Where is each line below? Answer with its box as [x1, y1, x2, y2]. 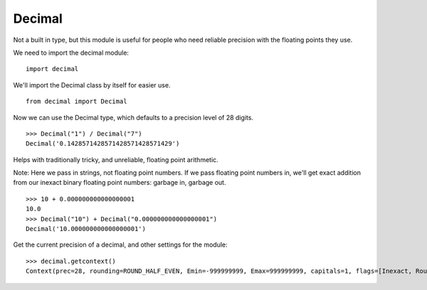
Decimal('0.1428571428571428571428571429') [26, 139, 180, 148]
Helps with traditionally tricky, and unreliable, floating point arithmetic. [13, 155, 218, 163]
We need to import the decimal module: [13, 48, 130, 57]
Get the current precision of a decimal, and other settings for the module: [13, 240, 228, 249]
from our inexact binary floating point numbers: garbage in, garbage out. [13, 178, 226, 187]
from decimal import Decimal [26, 97, 127, 106]
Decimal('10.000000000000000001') [26, 225, 146, 233]
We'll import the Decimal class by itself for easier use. [13, 80, 171, 89]
